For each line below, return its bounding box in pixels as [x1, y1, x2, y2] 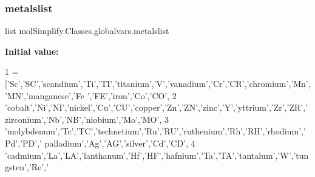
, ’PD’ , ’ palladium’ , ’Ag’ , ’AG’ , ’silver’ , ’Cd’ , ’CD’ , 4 [18, 136, 195, 149]
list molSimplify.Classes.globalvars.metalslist [5, 24, 169, 37]
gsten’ [5, 161, 27, 173]
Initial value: [5, 44, 59, 57]
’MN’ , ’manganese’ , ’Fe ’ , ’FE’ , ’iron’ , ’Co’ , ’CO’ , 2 [5, 89, 177, 102]
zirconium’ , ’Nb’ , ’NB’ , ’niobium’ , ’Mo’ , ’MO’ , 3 [5, 113, 169, 125]
